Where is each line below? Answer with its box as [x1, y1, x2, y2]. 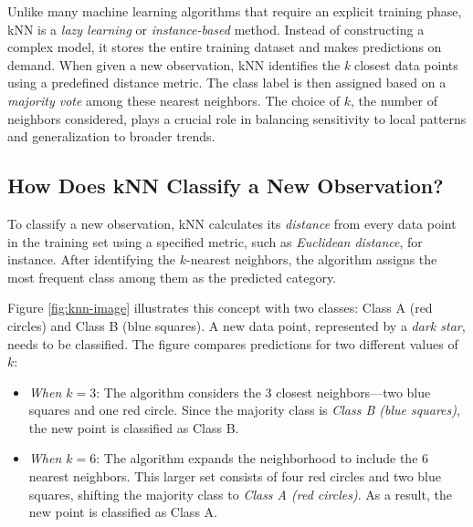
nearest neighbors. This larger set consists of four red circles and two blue [28, 467, 441, 486]
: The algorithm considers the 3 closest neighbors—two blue [96, 382, 431, 401]
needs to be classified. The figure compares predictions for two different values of [7, 334, 458, 353]
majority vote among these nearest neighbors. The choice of [7, 90, 341, 109]
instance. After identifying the [7, 250, 176, 269]
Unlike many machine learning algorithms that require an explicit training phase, [7, 2, 462, 20]
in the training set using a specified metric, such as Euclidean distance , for [7, 232, 423, 251]
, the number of [350, 90, 437, 109]
